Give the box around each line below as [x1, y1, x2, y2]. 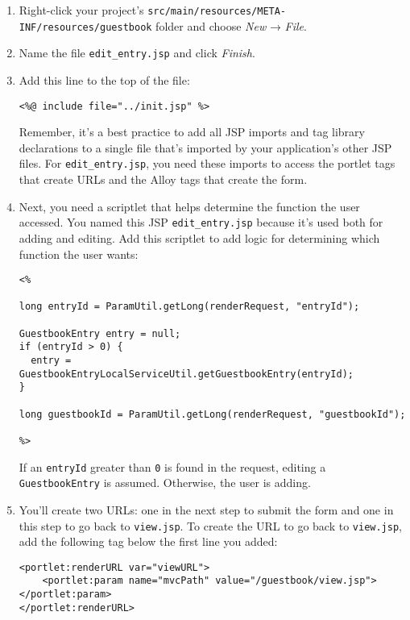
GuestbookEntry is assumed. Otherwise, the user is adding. [19, 474, 311, 491]
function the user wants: [19, 245, 139, 262]
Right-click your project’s [19, 2, 144, 18]
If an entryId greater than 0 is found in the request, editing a [19, 458, 326, 475]
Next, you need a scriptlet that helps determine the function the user [19, 198, 360, 214]
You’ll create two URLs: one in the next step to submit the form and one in [19, 501, 394, 518]
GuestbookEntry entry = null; [19, 327, 181, 339]
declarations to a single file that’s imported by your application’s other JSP [19, 139, 392, 156]
